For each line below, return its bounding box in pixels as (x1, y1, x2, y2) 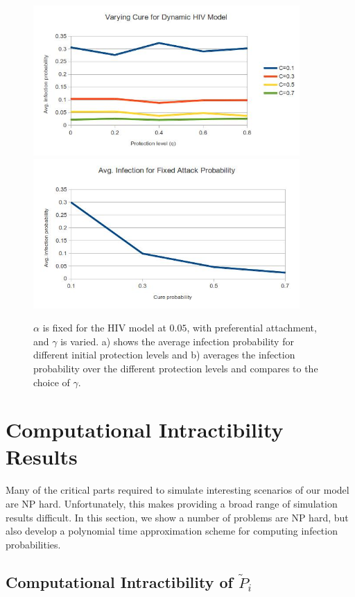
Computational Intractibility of (6, 571, 233, 592)
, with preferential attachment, (187, 320, 317, 335)
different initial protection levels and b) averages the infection (33, 347, 295, 362)
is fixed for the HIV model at (42, 320, 166, 335)
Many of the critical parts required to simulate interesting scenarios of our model (6, 483, 349, 497)
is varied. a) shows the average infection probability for (60, 334, 294, 348)
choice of (33, 374, 70, 389)
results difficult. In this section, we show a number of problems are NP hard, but (6, 510, 349, 524)
